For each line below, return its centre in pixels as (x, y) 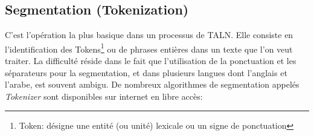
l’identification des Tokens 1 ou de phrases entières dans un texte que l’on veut (149, 48)
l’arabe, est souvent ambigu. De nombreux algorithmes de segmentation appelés (152, 84)
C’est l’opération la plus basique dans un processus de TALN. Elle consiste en (149, 35)
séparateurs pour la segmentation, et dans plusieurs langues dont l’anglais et (146, 72)
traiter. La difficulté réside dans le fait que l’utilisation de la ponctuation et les (151, 61)
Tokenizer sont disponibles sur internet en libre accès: (104, 96)
